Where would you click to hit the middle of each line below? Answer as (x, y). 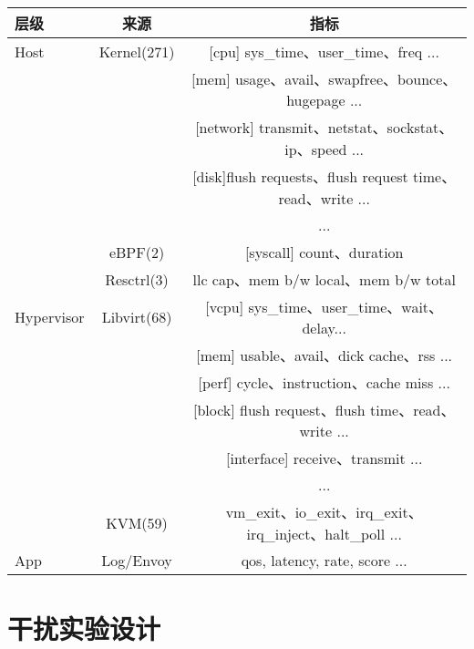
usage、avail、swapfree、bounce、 (346, 79)
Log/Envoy (137, 560)
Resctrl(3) (137, 279)
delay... (324, 328)
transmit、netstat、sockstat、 (356, 127)
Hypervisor (50, 317)
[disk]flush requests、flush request (300, 176)
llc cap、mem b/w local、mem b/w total (324, 279)
